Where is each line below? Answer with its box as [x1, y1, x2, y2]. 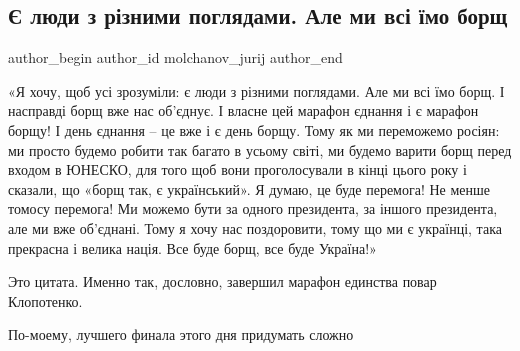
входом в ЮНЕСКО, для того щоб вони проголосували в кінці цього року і [8, 159, 467, 180]
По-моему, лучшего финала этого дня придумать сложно [8, 324, 354, 345]
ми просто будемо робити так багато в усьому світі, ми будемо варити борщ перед [8, 139, 512, 160]
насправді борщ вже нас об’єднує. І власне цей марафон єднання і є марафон [8, 100, 479, 121]
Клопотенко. [8, 290, 83, 311]
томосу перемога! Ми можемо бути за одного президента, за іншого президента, [8, 198, 498, 219]
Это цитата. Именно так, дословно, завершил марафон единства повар [8, 271, 437, 292]
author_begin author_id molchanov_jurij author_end [8, 47, 343, 68]
